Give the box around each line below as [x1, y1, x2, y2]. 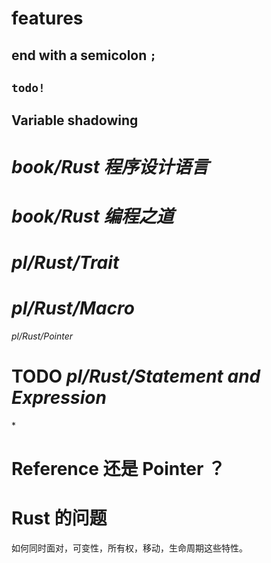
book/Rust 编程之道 [11, 205, 174, 227]
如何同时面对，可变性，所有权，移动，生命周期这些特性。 [11, 542, 248, 554]
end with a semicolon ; [11, 47, 158, 64]
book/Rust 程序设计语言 [11, 155, 209, 178]
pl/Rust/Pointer [11, 330, 74, 342]
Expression [11, 387, 107, 409]
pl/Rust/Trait [11, 251, 120, 274]
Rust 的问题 [11, 507, 108, 530]
